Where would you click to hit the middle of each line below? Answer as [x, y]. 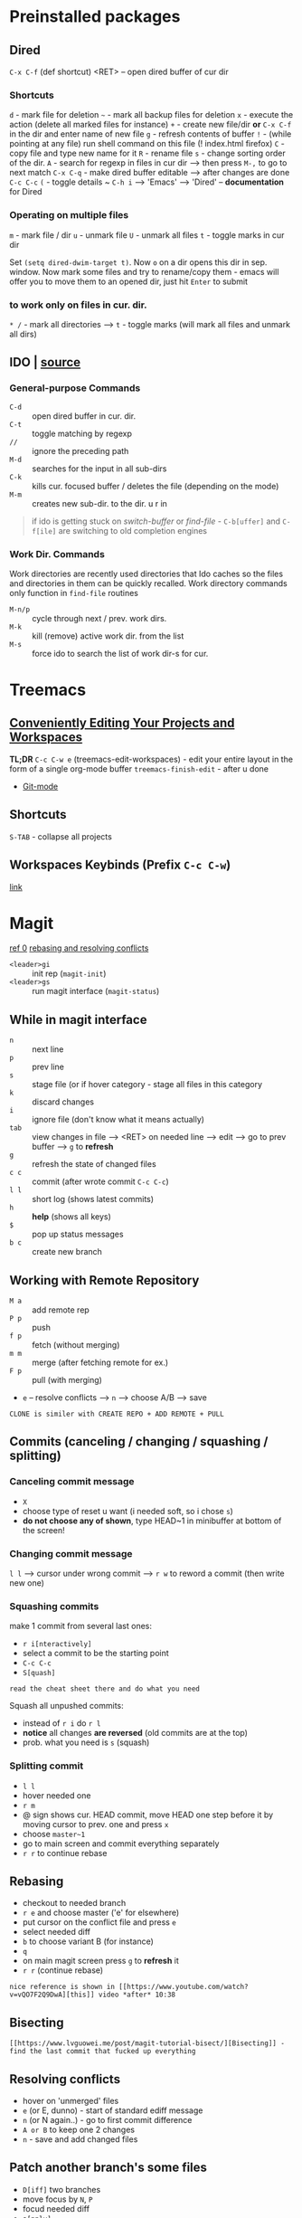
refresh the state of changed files [94, 1164]
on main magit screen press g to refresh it [100, 1961]
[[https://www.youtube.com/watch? [184, 1987]
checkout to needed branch [74, 1903]
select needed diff [57, 1932]
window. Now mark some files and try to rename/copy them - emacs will [144, 271]
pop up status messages [78, 1234]
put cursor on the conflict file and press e [99, 1922]
